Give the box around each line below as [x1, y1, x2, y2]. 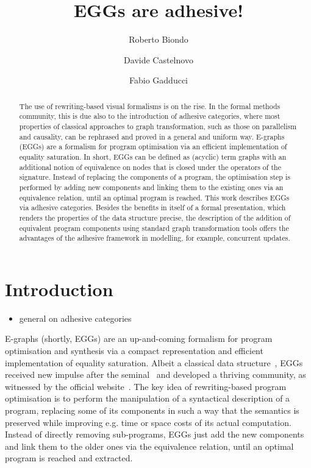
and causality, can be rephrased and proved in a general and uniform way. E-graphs [19, 131, 285, 141]
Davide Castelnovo [124, 53, 193, 66]
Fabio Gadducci [129, 74, 188, 87]
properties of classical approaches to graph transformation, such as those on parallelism [19, 121, 297, 132]
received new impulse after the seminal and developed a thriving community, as [5, 368, 306, 381]
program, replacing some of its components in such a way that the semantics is [5, 403, 299, 416]
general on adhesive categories [19, 311, 132, 324]
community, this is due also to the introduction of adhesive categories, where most [19, 111, 281, 121]
